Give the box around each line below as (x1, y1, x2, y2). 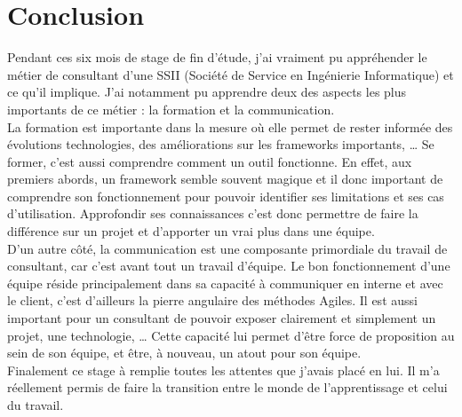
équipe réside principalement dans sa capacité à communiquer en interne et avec (7, 273, 443, 292)
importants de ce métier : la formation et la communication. (7, 99, 335, 118)
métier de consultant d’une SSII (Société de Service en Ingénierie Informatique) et (7, 65, 454, 83)
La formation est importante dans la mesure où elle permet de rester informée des (7, 117, 453, 136)
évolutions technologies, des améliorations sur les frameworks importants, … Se (7, 135, 434, 153)
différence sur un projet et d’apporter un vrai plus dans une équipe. (7, 222, 375, 240)
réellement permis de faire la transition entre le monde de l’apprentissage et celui (7, 378, 448, 397)
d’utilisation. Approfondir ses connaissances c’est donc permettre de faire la (7, 204, 418, 223)
